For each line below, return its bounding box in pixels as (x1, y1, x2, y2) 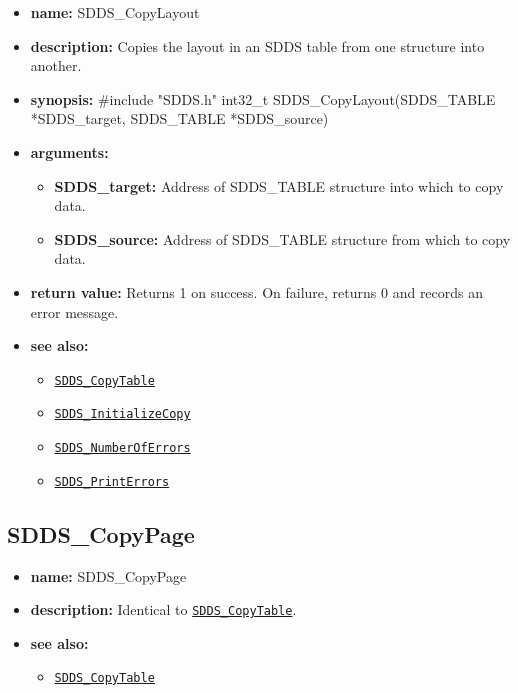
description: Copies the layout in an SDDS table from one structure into (30, 35, 485, 56)
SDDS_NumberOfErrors (54, 441, 191, 456)
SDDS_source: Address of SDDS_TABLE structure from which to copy (54, 228, 511, 249)
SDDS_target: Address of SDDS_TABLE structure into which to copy (54, 175, 504, 196)
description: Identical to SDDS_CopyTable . (30, 599, 297, 620)
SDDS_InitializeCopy (54, 407, 191, 422)
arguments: (30, 141, 109, 162)
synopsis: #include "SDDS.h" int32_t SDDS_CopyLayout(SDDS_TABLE (30, 88, 496, 109)
